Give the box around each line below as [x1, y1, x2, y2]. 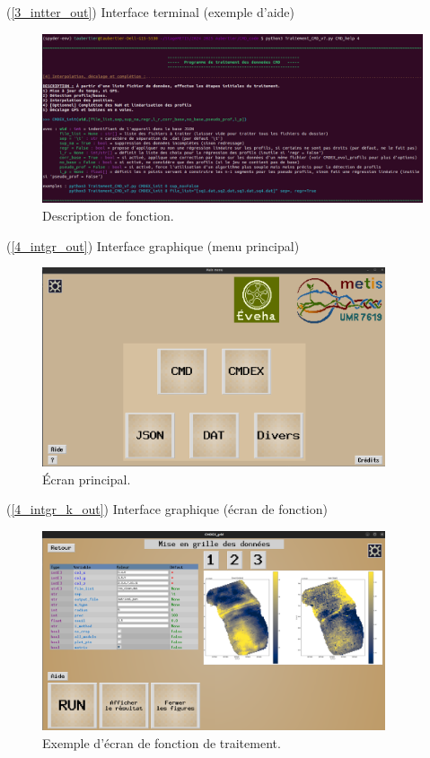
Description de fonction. [42, 206, 174, 224]
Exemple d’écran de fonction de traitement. [42, 733, 281, 752]
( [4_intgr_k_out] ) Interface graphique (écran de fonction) [6, 500, 328, 518]
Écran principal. [42, 469, 131, 488]
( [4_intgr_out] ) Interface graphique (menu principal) [6, 236, 300, 255]
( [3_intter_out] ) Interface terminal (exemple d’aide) [6, 3, 294, 21]
